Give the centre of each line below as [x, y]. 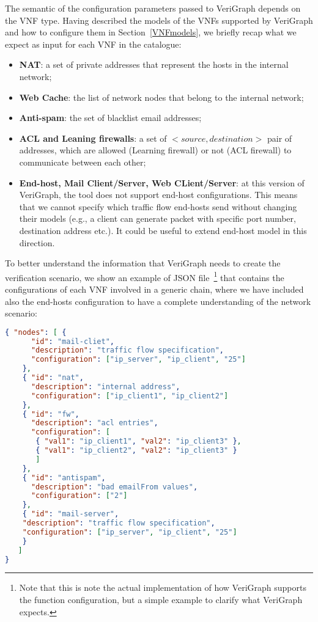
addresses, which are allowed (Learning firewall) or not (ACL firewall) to [155, 150]
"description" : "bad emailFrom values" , [114, 487]
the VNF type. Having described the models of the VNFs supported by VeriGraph [159, 20]
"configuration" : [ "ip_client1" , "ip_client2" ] [130, 396]
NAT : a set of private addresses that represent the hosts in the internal [154, 64]
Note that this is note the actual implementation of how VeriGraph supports [163, 587]
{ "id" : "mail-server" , [71, 514]
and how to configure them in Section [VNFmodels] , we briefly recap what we [151, 32]
